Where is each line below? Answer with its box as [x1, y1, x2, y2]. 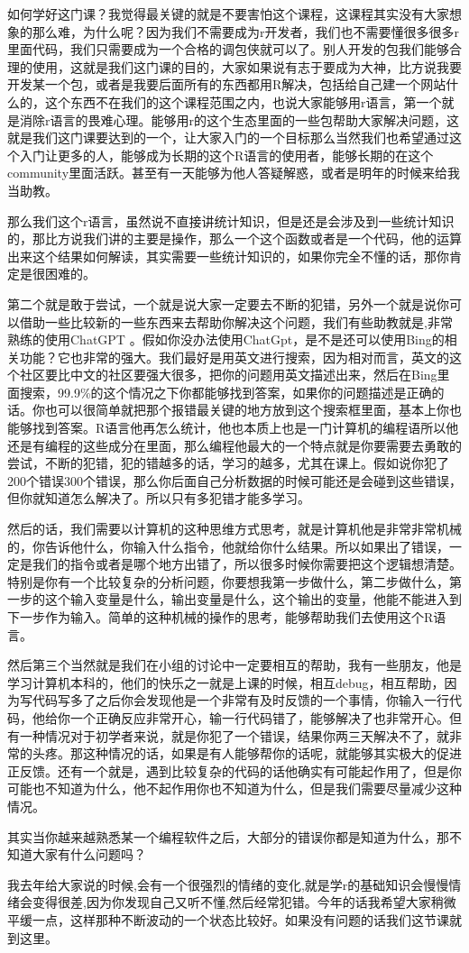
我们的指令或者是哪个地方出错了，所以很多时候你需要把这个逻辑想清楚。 [32, 554, 462, 573]
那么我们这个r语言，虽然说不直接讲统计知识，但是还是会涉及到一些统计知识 [7, 211, 455, 230]
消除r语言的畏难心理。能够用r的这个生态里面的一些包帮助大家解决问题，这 [19, 110, 459, 129]
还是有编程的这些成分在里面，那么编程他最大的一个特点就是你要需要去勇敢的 [7, 435, 462, 454]
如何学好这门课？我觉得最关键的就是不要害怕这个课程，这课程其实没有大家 [7, 5, 449, 23]
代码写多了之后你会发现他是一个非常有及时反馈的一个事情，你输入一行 [32, 691, 449, 710]
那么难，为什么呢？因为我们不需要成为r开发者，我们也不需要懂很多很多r [32, 22, 459, 41]
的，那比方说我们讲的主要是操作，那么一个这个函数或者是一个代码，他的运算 [7, 229, 462, 248]
